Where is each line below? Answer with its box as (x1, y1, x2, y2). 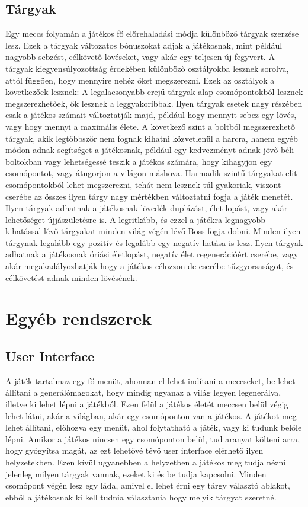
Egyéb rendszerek (5, 306, 152, 330)
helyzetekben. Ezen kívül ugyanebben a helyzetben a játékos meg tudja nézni (5, 456, 286, 468)
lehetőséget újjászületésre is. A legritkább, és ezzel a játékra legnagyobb (5, 213, 266, 225)
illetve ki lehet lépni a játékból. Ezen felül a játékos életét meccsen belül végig (5, 398, 288, 410)
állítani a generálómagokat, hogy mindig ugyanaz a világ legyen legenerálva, (5, 386, 281, 398)
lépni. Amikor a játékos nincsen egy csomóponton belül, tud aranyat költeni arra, (5, 432, 300, 445)
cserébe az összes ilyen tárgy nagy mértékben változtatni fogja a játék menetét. (5, 190, 293, 202)
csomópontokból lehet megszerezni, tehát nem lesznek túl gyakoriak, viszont (5, 178, 281, 190)
